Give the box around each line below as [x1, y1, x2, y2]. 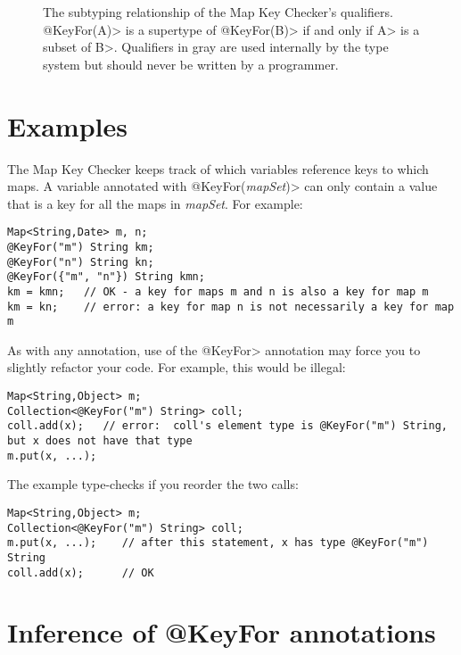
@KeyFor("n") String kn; [7, 255, 154, 269]
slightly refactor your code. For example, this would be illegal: [7, 358, 346, 377]
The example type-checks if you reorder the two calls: [7, 475, 299, 493]
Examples [7, 107, 128, 144]
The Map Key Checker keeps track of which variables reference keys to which [7, 159, 429, 178]
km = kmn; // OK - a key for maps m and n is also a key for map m [7, 285, 429, 298]
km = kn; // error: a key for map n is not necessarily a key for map [7, 300, 455, 313]
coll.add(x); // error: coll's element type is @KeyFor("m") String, [7, 419, 448, 433]
